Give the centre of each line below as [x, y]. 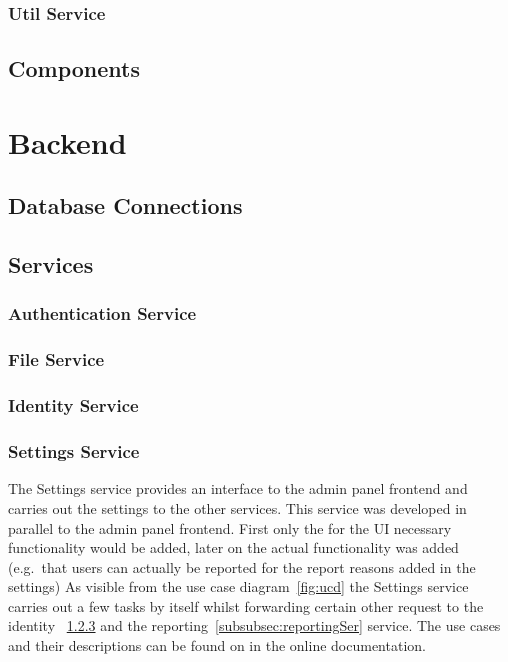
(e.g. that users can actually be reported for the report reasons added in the [242, 566]
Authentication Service [102, 313]
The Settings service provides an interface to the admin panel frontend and [238, 488]
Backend [67, 141]
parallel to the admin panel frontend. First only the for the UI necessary [230, 527]
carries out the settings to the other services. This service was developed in [237, 507]
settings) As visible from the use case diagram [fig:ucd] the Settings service [238, 586]
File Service [56, 359]
